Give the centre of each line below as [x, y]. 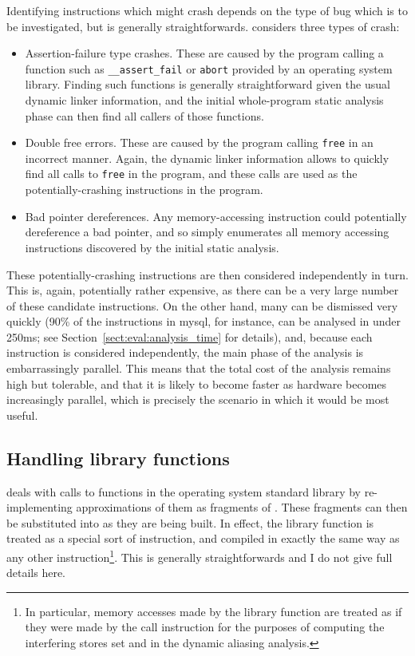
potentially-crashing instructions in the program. [144, 190]
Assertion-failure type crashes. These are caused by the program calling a [204, 53]
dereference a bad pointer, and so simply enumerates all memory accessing [207, 232]
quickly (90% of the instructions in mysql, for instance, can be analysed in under [204, 321]
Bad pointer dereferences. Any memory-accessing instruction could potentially [216, 216]
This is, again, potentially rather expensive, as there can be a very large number [203, 290]
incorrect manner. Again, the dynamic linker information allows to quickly [207, 158]
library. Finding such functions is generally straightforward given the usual [207, 84]
